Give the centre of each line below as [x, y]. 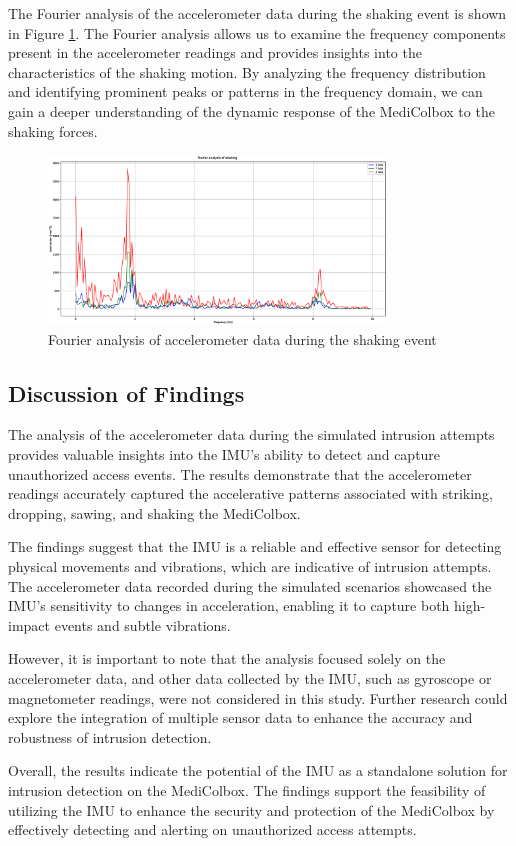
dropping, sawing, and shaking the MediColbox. [154, 512]
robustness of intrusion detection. [110, 736]
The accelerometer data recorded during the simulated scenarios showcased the [250, 585]
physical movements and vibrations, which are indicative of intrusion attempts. [250, 566]
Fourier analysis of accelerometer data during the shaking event [242, 338]
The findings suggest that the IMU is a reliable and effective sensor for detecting [255, 546]
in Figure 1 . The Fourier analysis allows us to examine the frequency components [257, 32]
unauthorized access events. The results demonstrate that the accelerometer [240, 473]
